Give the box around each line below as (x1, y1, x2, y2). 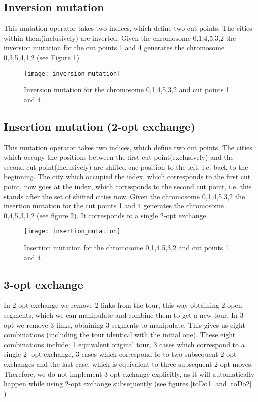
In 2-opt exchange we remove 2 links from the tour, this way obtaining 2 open (4, 300, 242, 310)
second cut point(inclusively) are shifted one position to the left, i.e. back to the (4, 161, 248, 172)
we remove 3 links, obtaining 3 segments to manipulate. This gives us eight (16, 319, 245, 330)
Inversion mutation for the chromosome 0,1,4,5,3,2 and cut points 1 (24, 84, 230, 95)
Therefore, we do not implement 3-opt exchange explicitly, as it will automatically (4, 368, 255, 379)
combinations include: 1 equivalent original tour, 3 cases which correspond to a (4, 339, 245, 349)
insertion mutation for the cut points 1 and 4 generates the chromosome (4, 201, 224, 211)
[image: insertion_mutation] (24, 228, 121, 235)
